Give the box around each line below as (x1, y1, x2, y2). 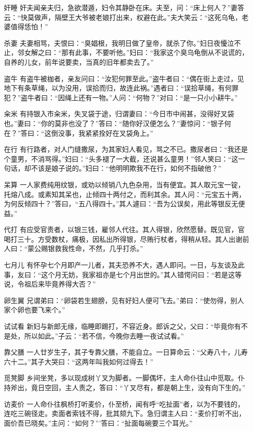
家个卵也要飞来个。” (4, 305, 65, 315)
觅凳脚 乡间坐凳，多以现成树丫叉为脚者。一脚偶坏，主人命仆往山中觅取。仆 (4, 373, 245, 383)
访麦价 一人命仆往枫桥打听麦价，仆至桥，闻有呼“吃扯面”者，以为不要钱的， (4, 398, 244, 409)
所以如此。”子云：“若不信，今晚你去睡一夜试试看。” (24, 330, 184, 341)
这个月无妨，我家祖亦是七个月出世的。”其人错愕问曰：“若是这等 (41, 269, 242, 279)
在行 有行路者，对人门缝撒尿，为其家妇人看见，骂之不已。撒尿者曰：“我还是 (4, 144, 248, 154)
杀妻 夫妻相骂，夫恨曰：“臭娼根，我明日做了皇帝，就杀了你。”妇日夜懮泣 (4, 37, 234, 48)
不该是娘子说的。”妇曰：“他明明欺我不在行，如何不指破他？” (31, 163, 221, 173)
